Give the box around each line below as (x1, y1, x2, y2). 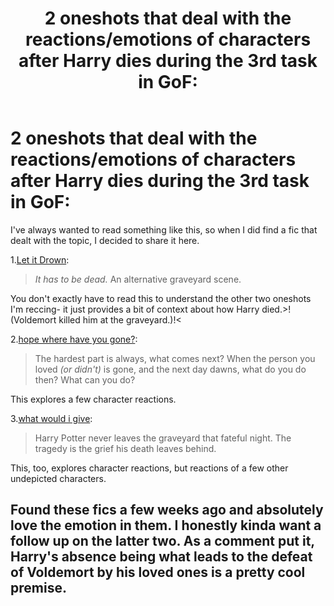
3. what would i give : (10, 412, 93, 424)
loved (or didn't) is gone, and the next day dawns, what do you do (34, 363, 307, 375)
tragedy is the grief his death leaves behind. (34, 442, 217, 454)
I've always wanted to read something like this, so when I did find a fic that (10, 223, 318, 236)
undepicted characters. (10, 472, 107, 484)
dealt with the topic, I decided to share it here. (10, 234, 200, 246)
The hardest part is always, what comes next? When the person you (34, 352, 316, 364)
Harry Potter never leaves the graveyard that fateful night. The (34, 432, 292, 444)
